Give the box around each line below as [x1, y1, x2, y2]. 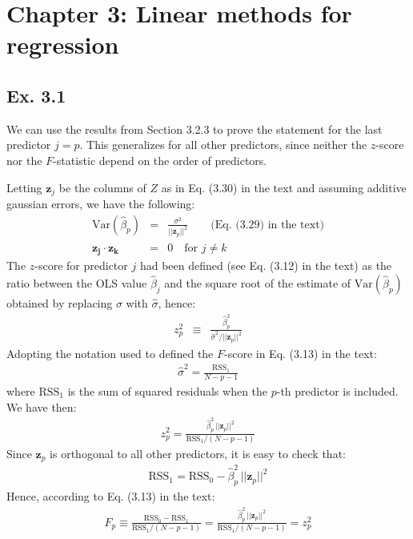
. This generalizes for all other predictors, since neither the [79, 136, 367, 153]
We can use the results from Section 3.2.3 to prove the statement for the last [6, 120, 383, 137]
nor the [6, 151, 42, 168]
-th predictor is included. [276, 382, 399, 399]
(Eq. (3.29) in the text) [211, 219, 325, 231]
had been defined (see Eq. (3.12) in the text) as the [139, 257, 392, 274]
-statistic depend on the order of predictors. [53, 151, 267, 168]
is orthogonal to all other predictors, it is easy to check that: [50, 444, 346, 461]
